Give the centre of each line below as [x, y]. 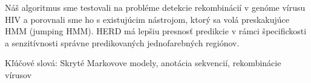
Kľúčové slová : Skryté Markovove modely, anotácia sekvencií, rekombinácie [143, 63]
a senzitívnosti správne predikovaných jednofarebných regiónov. [122, 42]
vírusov [18, 74]
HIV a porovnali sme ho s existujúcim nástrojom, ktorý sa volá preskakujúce [147, 19]
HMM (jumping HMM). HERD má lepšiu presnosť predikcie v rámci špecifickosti [156, 31]
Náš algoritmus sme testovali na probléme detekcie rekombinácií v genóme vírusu [155, 7]
